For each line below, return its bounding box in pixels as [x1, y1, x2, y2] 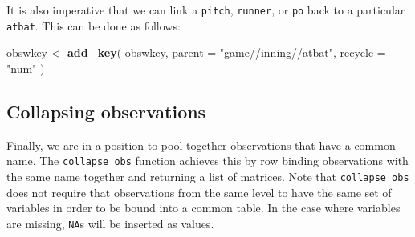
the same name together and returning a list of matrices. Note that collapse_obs [6, 167, 409, 184]
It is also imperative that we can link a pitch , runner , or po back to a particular [6, 2, 405, 18]
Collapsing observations [6, 98, 206, 123]
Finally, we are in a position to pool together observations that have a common [6, 136, 396, 153]
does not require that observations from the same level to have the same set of [6, 183, 392, 200]
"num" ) [6, 59, 45, 76]
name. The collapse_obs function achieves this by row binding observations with [6, 152, 409, 169]
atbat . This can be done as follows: [6, 17, 181, 34]
